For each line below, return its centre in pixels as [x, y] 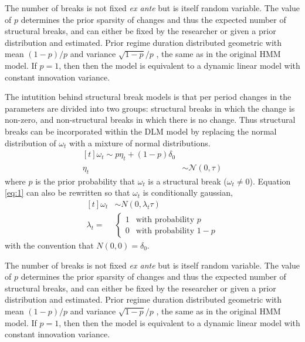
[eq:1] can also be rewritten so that [67, 192]
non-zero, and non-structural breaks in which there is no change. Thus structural [150, 120]
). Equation [270, 181]
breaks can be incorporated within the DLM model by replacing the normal [141, 131]
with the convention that [49, 245]
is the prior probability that [85, 181]
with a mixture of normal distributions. [140, 142]
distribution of [30, 142]
